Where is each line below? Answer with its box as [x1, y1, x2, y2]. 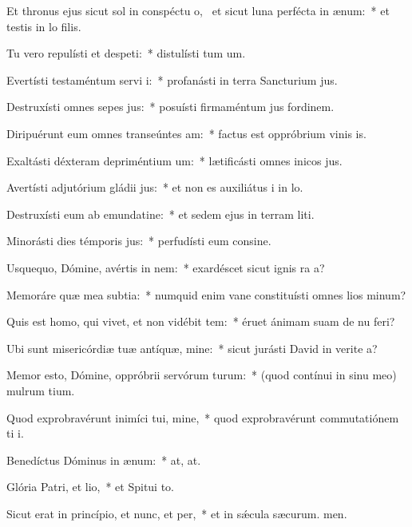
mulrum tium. [6, 382, 75, 398]
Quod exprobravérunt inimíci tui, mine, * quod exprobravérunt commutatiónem [6, 409, 399, 426]
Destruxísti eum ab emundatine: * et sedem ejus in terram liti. [6, 205, 315, 222]
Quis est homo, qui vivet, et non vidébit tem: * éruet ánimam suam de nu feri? [6, 313, 395, 330]
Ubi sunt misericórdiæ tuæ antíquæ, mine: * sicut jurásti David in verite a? [6, 339, 378, 356]
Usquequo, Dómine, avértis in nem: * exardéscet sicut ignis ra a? [6, 259, 325, 275]
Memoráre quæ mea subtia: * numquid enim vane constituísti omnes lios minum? [6, 286, 406, 303]
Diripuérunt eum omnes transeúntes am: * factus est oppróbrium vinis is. [6, 125, 366, 141]
